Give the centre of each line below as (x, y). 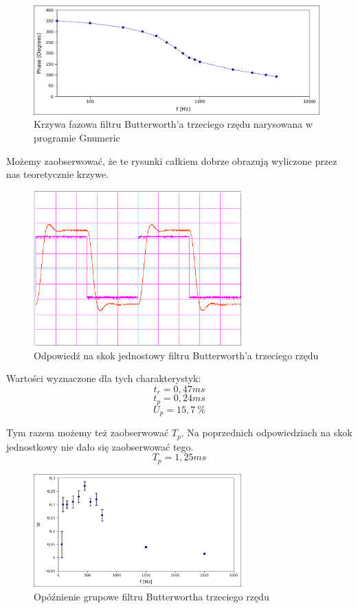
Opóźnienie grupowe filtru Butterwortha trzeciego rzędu (152, 597)
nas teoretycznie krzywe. (58, 174)
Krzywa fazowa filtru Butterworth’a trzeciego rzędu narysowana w (173, 124)
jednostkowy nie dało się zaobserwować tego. (100, 446)
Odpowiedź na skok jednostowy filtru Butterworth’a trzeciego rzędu (176, 355)
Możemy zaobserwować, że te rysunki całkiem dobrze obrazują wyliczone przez (172, 160)
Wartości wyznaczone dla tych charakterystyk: (104, 378)
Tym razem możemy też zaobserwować (88, 432)
